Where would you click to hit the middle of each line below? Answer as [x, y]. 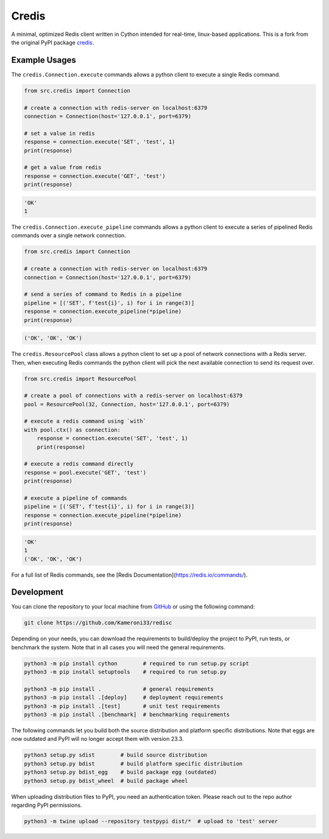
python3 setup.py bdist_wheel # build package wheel [106, 781]
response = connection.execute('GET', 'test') [95, 176]
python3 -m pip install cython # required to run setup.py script [136, 663]
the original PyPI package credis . [53, 42]
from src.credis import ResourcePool [80, 379]
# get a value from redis [63, 167]
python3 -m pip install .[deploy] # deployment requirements [124, 698]
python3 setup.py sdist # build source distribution [116, 755]
